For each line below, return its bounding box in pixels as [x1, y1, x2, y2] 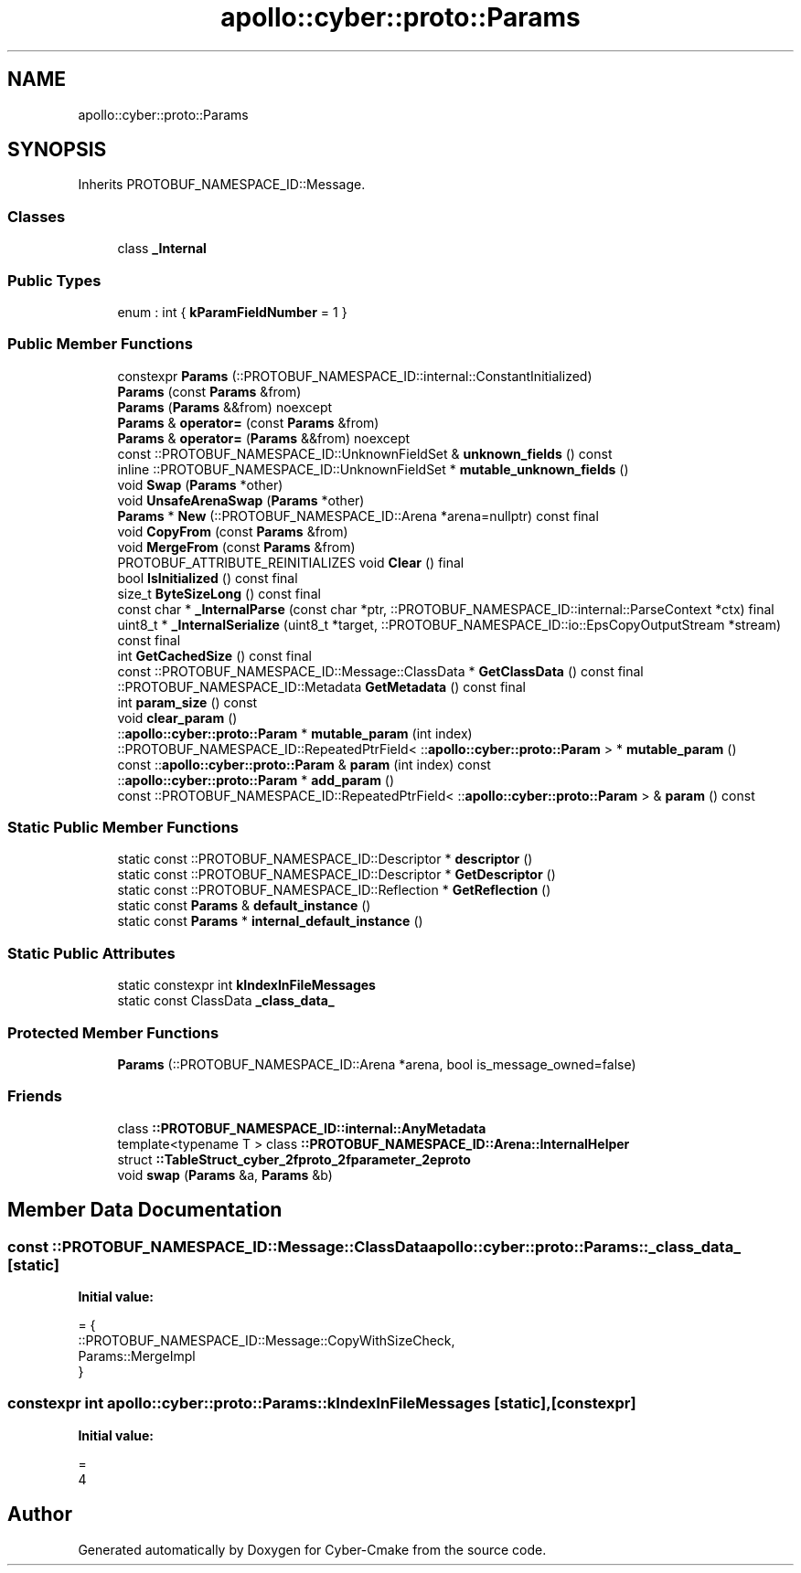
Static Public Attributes [7, 943, 176, 962]
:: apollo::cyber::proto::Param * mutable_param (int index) [117, 725, 473, 741]
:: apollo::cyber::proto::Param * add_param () [117, 771, 395, 788]
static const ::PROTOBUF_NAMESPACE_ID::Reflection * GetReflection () [117, 882, 551, 898]
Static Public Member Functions [7, 818, 240, 837]
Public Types [7, 271, 101, 290]
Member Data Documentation [7, 1198, 283, 1222]
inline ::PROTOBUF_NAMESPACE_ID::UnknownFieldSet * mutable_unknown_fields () [117, 461, 629, 477]
